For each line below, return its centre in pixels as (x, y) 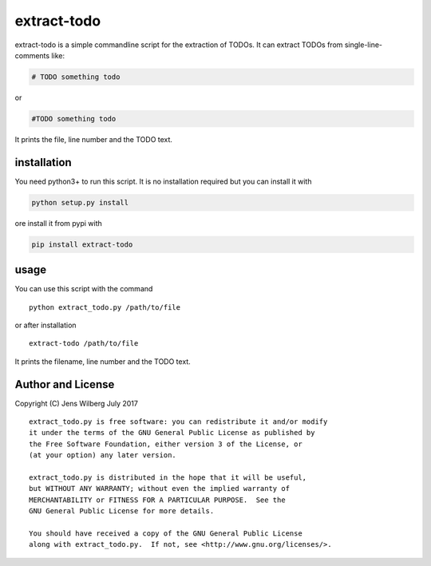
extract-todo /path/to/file (84, 344)
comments (32, 55)
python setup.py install (80, 202)
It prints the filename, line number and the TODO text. (103, 361)
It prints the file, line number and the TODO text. (94, 139)
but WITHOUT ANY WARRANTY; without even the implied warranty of (160, 489)
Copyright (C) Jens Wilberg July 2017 (77, 403)
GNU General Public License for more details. (122, 511)
